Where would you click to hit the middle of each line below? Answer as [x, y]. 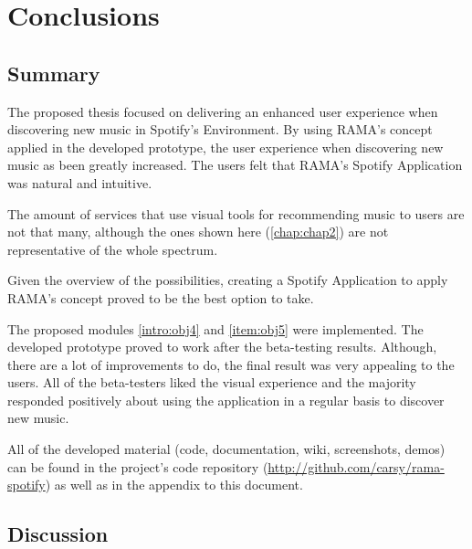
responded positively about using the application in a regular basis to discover [226, 400]
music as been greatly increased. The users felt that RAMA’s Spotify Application [235, 165]
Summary [54, 73]
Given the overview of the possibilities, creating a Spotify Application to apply [228, 280]
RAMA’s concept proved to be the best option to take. [161, 297]
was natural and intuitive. [80, 182]
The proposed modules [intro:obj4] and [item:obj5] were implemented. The [215, 328]
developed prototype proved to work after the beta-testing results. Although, [222, 347]
